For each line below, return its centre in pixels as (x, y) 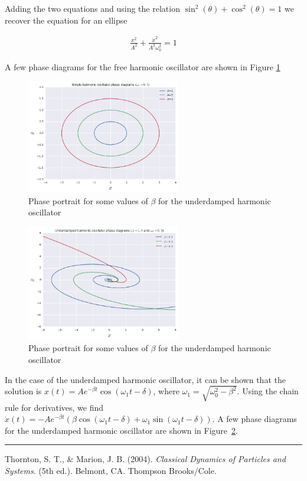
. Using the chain (268, 391)
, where (166, 391)
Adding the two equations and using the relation (92, 8)
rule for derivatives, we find (54, 407)
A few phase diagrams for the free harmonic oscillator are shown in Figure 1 (143, 66)
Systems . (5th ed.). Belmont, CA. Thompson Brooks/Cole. (111, 471)
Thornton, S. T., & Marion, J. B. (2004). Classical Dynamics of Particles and (145, 459)
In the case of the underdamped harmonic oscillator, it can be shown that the (145, 379)
